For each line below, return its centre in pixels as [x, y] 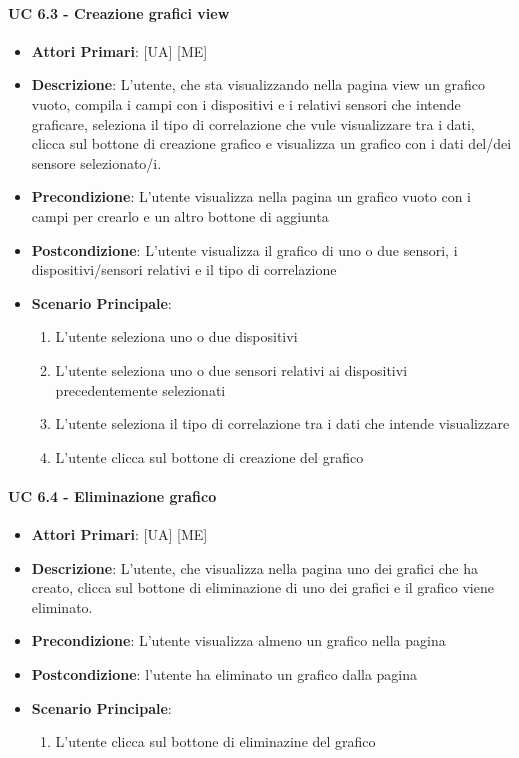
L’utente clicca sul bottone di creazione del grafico [209, 456]
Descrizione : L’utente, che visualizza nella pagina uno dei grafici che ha [255, 567]
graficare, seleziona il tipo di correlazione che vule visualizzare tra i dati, [253, 123]
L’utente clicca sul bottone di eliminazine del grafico [215, 741]
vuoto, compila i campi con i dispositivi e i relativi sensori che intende [246, 103]
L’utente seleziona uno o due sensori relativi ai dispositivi [231, 369]
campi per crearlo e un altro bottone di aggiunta [180, 215]
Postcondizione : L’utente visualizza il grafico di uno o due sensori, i [244, 249]
